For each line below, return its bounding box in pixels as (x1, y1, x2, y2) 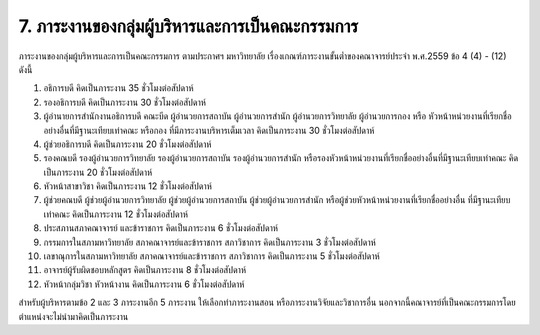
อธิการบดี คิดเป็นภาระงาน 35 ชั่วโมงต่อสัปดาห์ (43, 82, 194, 94)
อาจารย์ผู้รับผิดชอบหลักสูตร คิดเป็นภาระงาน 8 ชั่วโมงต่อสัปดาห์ (43, 264, 247, 276)
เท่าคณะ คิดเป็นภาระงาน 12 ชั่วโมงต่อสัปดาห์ (43, 208, 189, 220)
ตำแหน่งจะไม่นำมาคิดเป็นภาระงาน (18, 310, 129, 322)
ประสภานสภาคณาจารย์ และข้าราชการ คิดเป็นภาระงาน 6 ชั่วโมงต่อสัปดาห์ (43, 222, 279, 234)
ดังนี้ (18, 63, 33, 75)
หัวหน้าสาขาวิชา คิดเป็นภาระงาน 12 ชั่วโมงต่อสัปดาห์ (43, 180, 212, 192)
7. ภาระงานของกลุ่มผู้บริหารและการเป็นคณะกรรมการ (18, 15, 359, 37)
